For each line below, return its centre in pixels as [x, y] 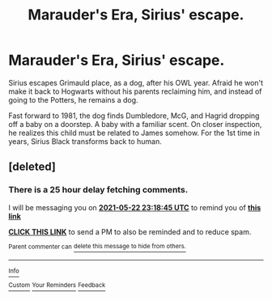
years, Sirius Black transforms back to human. [85, 141]
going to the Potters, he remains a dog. [74, 99]
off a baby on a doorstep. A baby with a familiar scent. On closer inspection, [135, 124]
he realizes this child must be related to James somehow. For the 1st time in [134, 133]
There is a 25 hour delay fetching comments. [98, 190]
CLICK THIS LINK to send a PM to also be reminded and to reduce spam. [130, 231]
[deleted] [32, 167]
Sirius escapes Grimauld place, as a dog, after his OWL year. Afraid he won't [136, 82]
